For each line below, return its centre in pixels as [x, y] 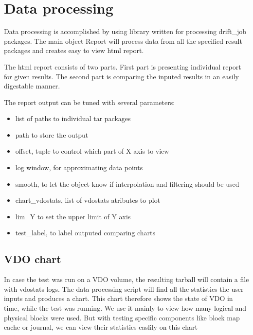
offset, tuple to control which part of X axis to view [92, 151]
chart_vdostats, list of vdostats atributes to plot [88, 200]
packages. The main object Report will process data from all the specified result [123, 41]
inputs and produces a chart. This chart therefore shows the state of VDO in [118, 298]
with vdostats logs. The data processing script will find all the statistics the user [124, 289]
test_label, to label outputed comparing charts [85, 233]
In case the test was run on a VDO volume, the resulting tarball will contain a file [126, 279]
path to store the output [52, 134]
